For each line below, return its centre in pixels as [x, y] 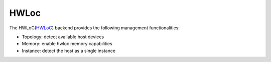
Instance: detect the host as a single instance [69, 51]
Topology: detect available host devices [63, 37]
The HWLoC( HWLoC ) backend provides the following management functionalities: [95, 28]
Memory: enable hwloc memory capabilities [67, 44]
